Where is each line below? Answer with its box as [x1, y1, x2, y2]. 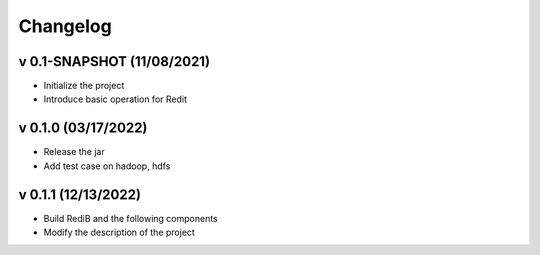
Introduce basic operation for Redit [43, 93, 187, 105]
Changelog [18, 15, 112, 37]
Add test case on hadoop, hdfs [43, 160, 171, 172]
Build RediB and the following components [43, 212, 219, 224]
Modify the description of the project [43, 226, 195, 239]
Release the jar [43, 146, 105, 158]
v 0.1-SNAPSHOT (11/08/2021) [18, 53, 210, 70]
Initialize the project [43, 80, 125, 92]
